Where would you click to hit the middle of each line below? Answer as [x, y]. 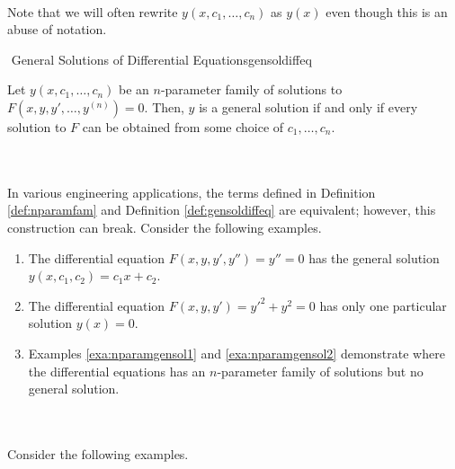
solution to [37, 126]
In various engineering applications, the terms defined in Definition [192, 192]
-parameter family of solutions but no [320, 371]
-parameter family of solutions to [251, 89]
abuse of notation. [57, 29]
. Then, [164, 106]
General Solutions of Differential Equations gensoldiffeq [161, 59]
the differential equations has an [117, 371]
